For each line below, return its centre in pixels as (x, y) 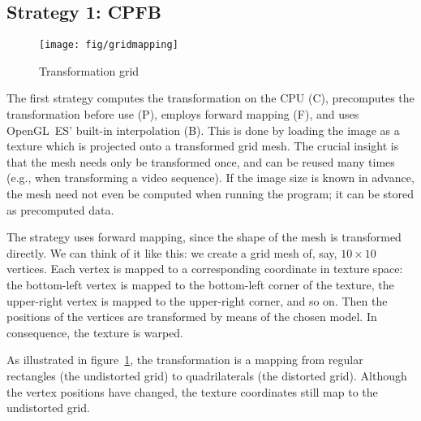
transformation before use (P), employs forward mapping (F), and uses (183, 114)
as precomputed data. (60, 209)
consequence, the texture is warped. (95, 332)
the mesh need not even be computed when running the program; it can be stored (210, 194)
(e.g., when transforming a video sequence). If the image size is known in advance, (210, 178)
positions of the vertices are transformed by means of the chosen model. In (192, 317)
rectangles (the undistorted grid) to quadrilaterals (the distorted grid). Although (207, 375)
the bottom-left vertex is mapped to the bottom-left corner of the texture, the (200, 284)
